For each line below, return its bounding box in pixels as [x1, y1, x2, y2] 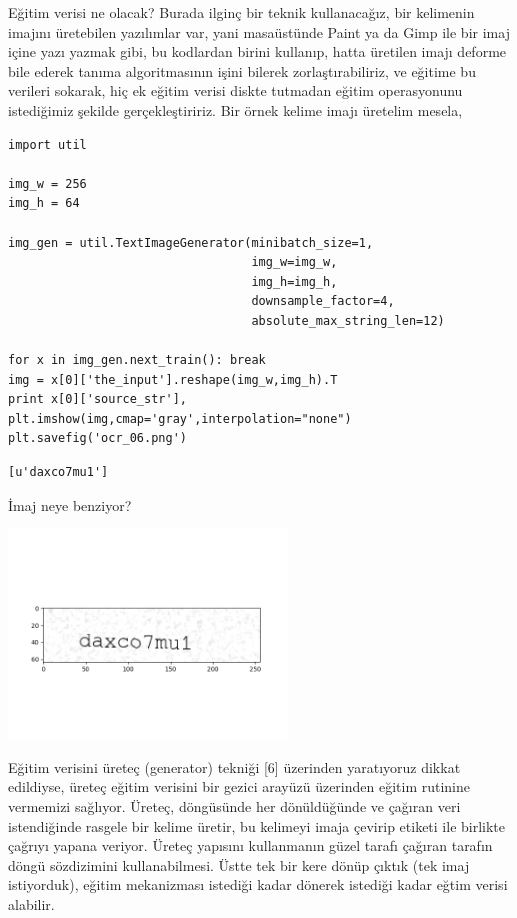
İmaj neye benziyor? [8, 494, 132, 515]
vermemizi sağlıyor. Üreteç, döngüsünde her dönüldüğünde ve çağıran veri [8, 796, 461, 817]
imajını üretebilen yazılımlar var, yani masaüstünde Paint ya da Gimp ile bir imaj [8, 21, 510, 42]
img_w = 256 [8, 176, 87, 191]
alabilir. [8, 894, 55, 914]
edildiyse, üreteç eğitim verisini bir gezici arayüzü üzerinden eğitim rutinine [8, 776, 471, 797]
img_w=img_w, [251, 255, 338, 270]
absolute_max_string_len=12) [251, 313, 445, 328]
